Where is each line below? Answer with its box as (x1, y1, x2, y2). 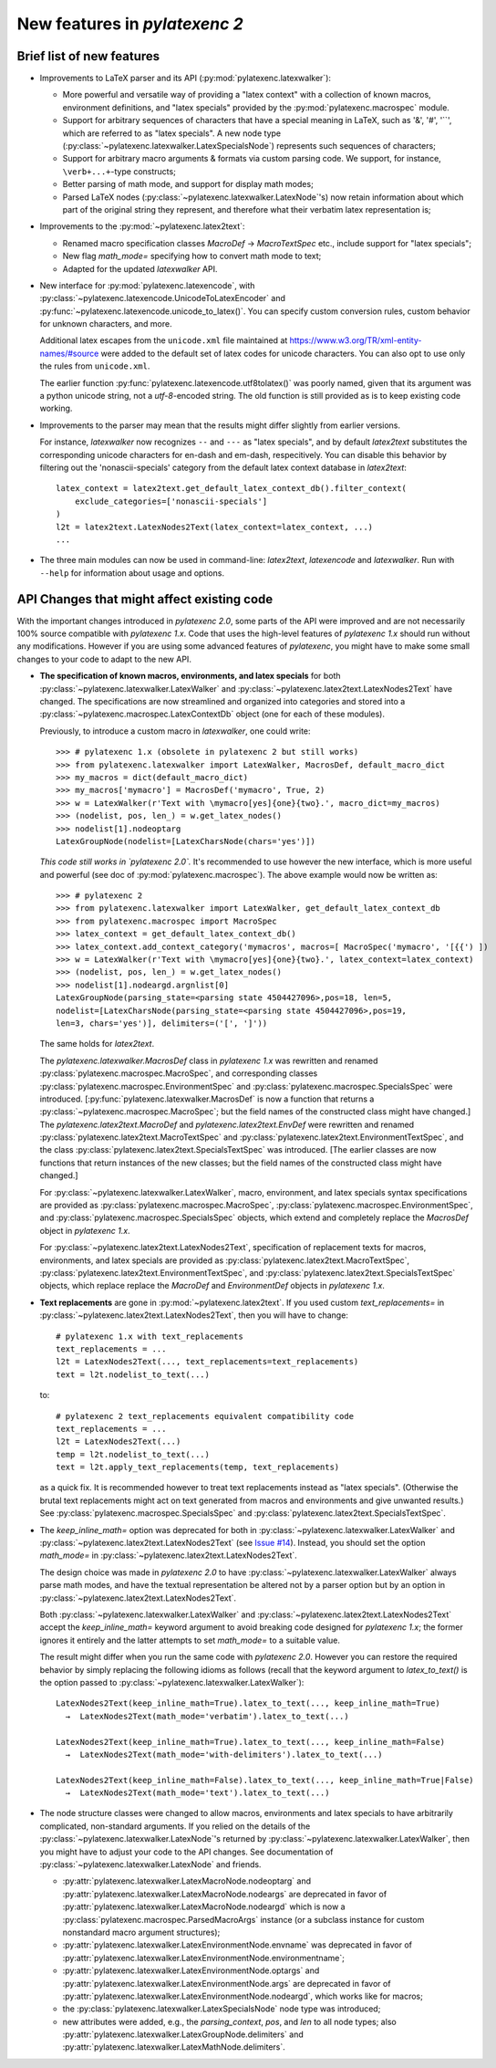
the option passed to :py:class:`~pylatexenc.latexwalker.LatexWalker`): (39, 1676, 305, 1687)
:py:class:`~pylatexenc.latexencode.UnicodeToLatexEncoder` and (39, 293, 286, 304)
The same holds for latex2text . (39, 1039, 155, 1050)
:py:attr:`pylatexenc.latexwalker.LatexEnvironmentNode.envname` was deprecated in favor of (62, 1939, 413, 1950)
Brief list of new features (16, 48, 160, 64)
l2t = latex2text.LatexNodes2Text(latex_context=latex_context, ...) (56, 521, 374, 532)
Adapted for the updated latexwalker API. (62, 263, 218, 274)
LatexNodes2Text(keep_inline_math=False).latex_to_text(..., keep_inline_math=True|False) (56, 1775, 474, 1785)
